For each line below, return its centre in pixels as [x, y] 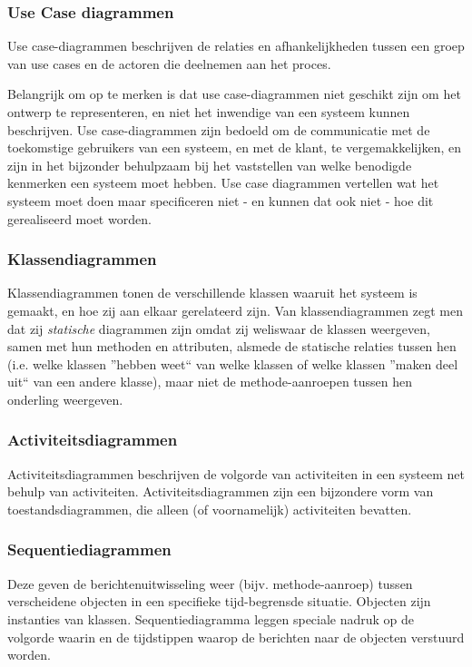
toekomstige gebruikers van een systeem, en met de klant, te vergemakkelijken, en [235, 147]
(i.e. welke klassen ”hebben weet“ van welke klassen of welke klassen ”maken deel [233, 363]
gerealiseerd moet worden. [79, 218]
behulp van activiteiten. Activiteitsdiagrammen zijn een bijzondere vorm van [221, 491]
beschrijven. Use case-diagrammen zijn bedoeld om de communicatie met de [219, 129]
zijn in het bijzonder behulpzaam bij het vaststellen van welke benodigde [210, 165]
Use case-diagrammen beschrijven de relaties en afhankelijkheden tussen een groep [236, 46]
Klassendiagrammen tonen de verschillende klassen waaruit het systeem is [212, 293]
